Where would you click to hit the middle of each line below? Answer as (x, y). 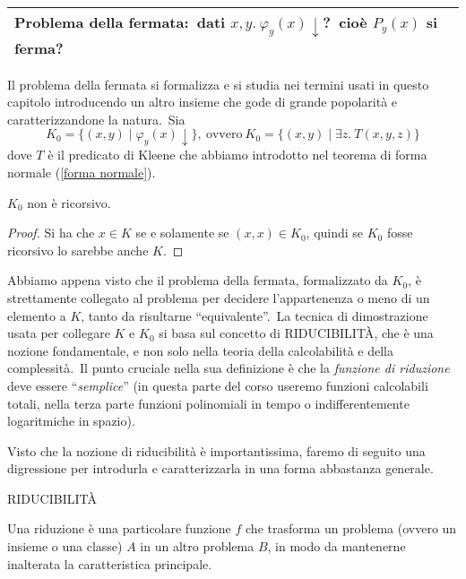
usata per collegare (59, 333)
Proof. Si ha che (51, 233)
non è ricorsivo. (69, 202)
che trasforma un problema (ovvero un (351, 528)
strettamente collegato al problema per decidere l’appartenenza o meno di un (219, 297)
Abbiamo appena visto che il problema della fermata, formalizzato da (198, 280)
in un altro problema (197, 546)
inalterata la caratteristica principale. (110, 563)
